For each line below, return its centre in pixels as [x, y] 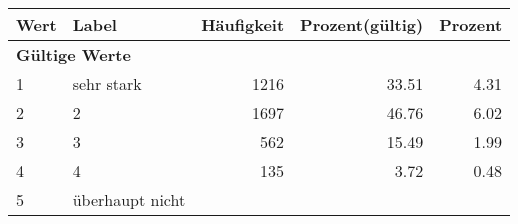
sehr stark [107, 83]
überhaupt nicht [129, 199]
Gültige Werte [73, 54]
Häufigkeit [243, 24]
